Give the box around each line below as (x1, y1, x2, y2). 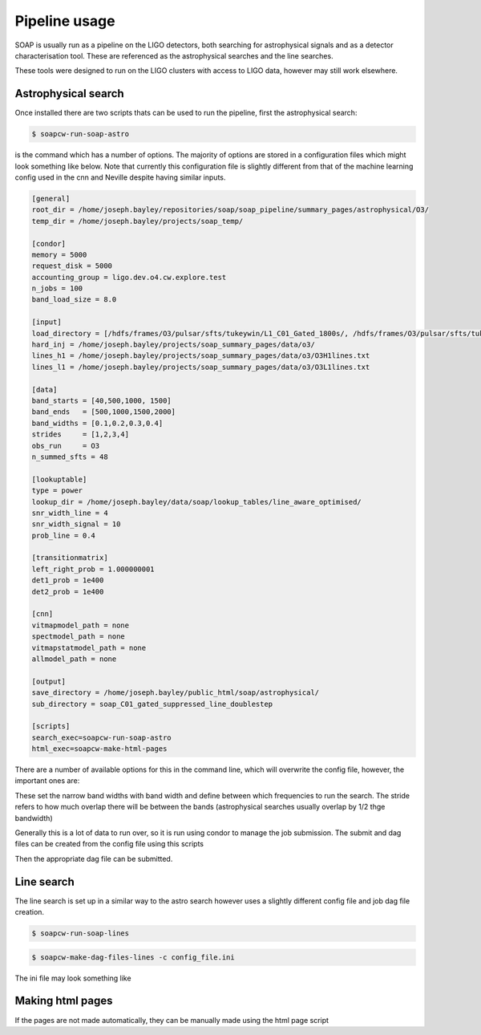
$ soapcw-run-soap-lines (31, 929, 130, 938)
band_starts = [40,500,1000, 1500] (31, 396, 172, 405)
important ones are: (14, 776, 80, 785)
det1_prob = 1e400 (31, 576, 104, 585)
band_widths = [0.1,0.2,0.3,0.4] (31, 418, 164, 428)
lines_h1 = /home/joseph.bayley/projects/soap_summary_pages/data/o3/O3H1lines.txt (31, 351, 370, 360)
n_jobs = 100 (31, 284, 83, 293)
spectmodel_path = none (31, 632, 126, 641)
